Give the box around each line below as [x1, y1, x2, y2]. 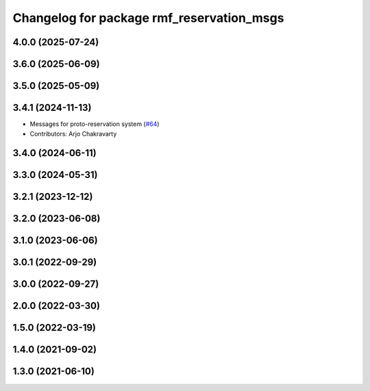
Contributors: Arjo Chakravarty [29, 129, 117, 138]
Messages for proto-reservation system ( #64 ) [29, 120, 160, 128]
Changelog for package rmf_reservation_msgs [12, 10, 284, 25]
